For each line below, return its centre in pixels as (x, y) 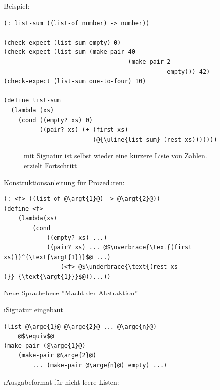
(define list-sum (32, 101)
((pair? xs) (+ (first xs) (84, 130)
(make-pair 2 (149, 62)
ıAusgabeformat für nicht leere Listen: (62, 381)
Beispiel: (17, 6)
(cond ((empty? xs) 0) (55, 120)
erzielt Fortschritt (51, 165)
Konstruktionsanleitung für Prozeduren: (64, 182)
